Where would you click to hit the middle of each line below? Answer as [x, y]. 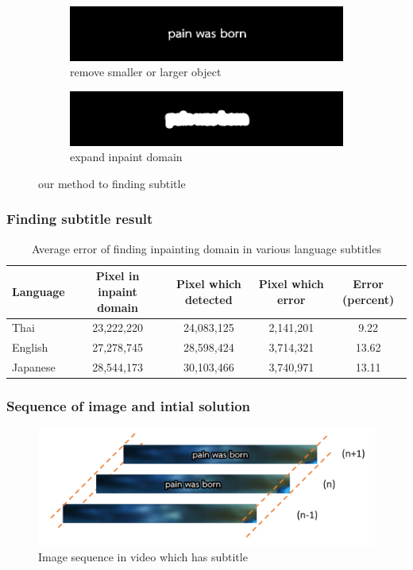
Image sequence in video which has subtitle [143, 557]
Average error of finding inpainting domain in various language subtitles [206, 248]
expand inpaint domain [126, 157]
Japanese [34, 367]
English [30, 347]
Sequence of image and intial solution [129, 406]
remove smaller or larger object [146, 72]
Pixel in [118, 276]
